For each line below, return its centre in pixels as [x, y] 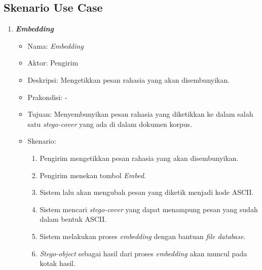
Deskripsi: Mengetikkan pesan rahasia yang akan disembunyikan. [129, 79]
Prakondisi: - [47, 97]
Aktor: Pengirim [53, 63]
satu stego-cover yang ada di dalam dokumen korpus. [110, 124]
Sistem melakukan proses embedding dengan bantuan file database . [143, 236]
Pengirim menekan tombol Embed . [93, 175]
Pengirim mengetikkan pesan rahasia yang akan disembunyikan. [139, 158]
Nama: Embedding [55, 45]
